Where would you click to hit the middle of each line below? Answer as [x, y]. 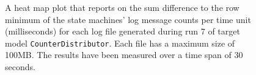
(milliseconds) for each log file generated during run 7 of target [123, 31]
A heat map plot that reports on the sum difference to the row [122, 7]
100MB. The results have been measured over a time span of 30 [124, 55]
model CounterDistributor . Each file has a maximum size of [120, 43]
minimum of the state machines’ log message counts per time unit [128, 19]
